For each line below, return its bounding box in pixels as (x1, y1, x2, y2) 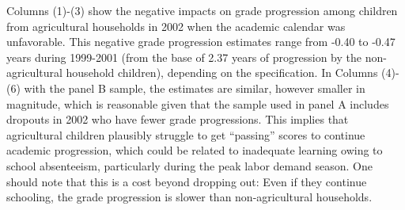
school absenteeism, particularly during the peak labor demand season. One (6, 157, 373, 174)
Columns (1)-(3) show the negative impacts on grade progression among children (6, 2, 398, 18)
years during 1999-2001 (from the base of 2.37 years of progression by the (6, 48, 361, 65)
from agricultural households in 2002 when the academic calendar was (6, 17, 346, 34)
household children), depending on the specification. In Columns (66, 64, 378, 81)
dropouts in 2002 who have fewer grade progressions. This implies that (6, 111, 349, 128)
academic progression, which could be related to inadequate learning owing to (6, 142, 383, 158)
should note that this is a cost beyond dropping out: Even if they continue (6, 173, 367, 189)
